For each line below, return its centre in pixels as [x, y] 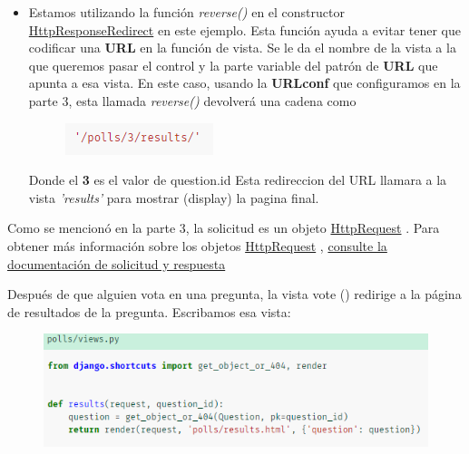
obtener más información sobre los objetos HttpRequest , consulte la [197, 245]
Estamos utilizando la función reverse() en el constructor [186, 12]
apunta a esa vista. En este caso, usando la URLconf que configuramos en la [244, 83]
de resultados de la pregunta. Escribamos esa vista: [149, 311]
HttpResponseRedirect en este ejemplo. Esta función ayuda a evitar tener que [245, 29]
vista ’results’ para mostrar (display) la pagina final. [174, 197]
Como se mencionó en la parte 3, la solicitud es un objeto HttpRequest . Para [224, 228]
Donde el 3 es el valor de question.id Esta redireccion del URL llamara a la [238, 180]
